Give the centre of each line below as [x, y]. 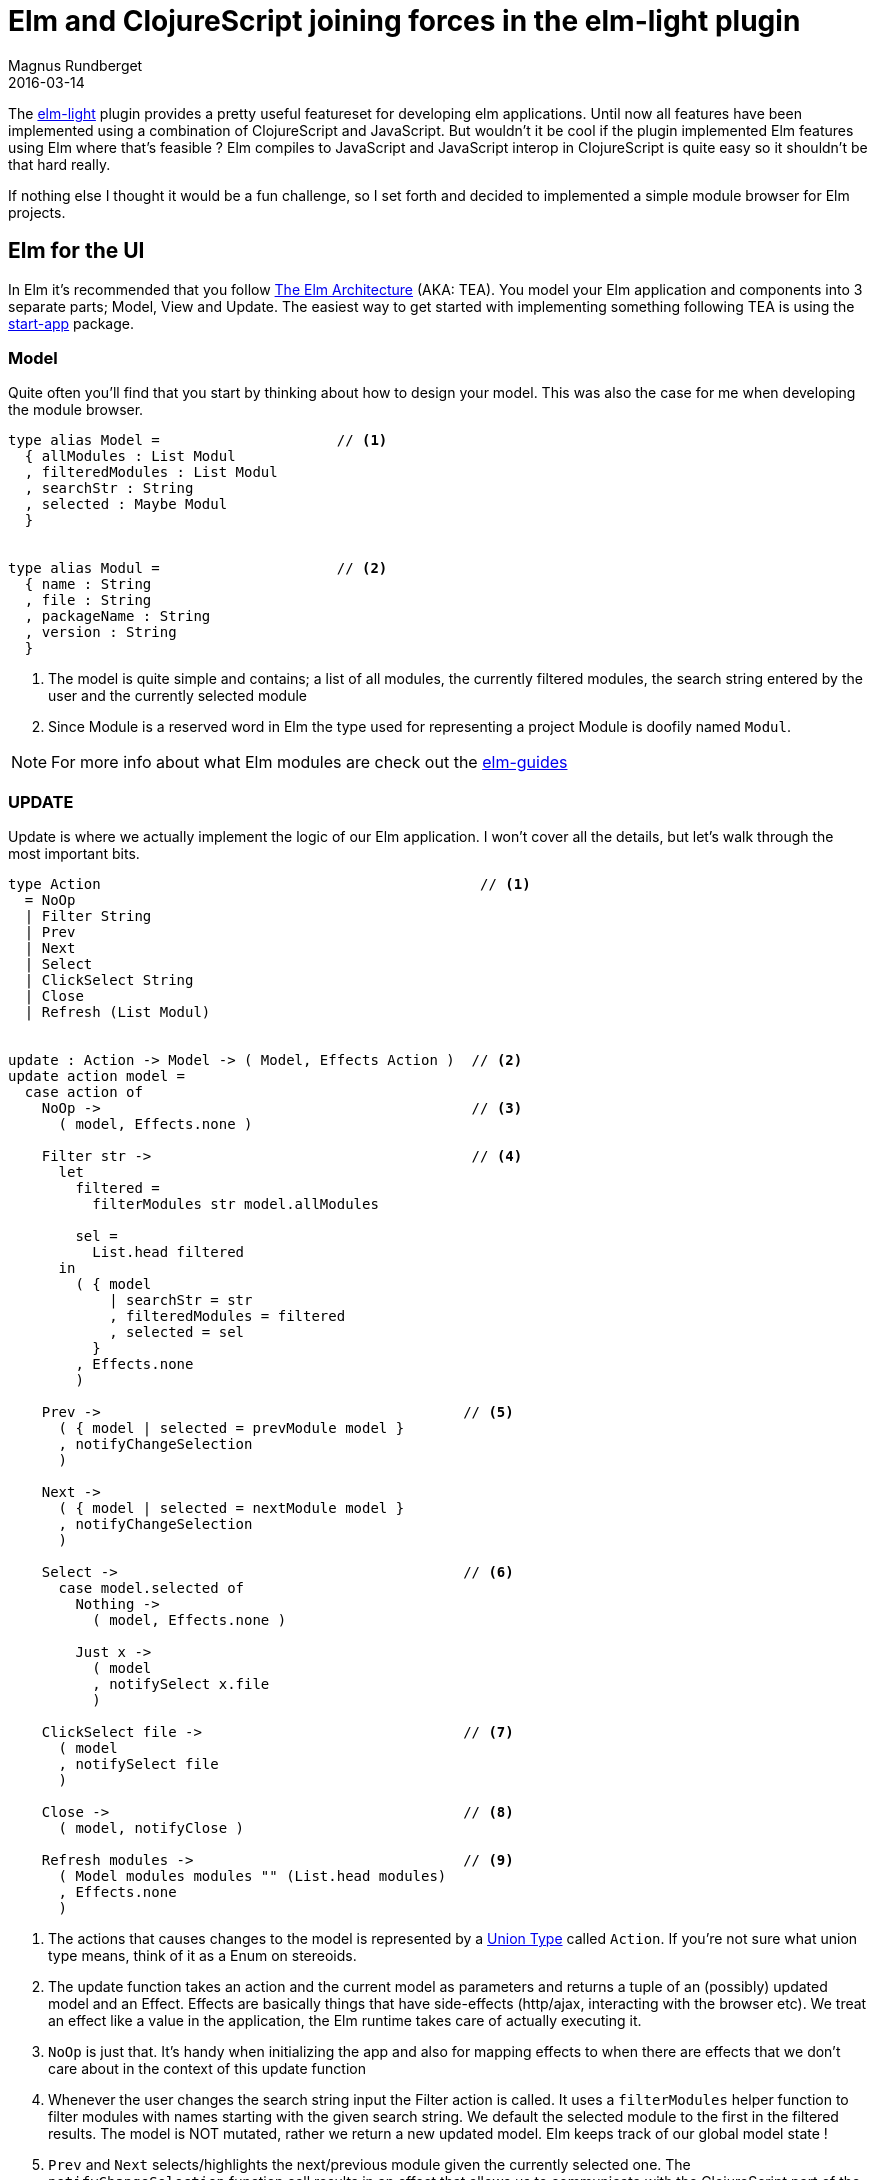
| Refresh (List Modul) [117, 1012]
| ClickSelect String [109, 980]
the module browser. [76, 410]
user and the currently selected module [177, 696]
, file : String [88, 600]
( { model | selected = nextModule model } [231, 1508]
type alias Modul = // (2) [198, 568]
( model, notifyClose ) [151, 1828]
